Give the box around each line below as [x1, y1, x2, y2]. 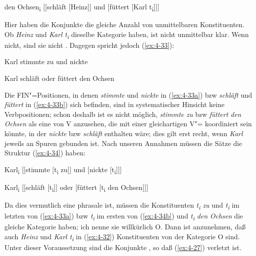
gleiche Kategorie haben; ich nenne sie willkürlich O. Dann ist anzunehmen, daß [4, 221, 246, 232]
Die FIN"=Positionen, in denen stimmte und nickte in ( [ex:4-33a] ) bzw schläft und [4, 89, 253, 100]
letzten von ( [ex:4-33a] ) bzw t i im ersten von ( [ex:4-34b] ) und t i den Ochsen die [4, 211, 243, 222]
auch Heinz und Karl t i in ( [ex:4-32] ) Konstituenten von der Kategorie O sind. [4, 231, 240, 243]
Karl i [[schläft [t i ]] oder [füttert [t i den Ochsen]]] [4, 182, 149, 193]
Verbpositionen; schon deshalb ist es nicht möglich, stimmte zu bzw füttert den [4, 109, 241, 119]
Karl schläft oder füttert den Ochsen [4, 73, 115, 83]
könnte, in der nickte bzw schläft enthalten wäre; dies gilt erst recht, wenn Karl [4, 128, 243, 138]
